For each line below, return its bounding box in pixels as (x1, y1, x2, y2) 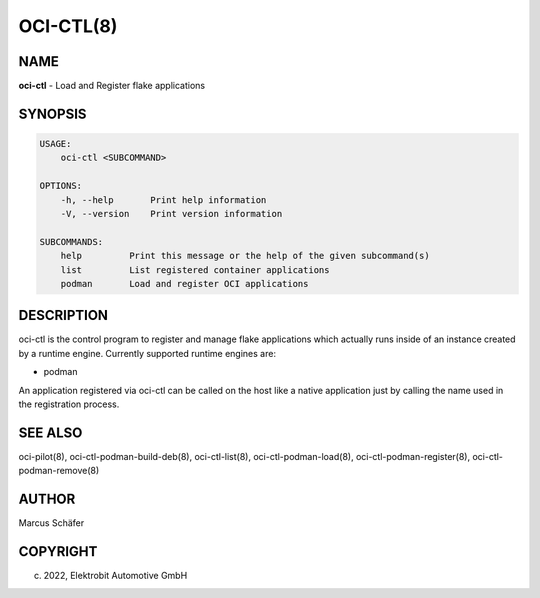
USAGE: (39, 138, 72, 150)
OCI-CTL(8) (18, 15, 118, 37)
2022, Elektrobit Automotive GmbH (43, 570, 188, 582)
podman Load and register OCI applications (60, 278, 309, 289)
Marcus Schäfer (18, 517, 85, 529)
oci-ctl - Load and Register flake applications (18, 80, 205, 92)
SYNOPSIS (18, 105, 87, 122)
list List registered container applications (60, 264, 330, 275)
